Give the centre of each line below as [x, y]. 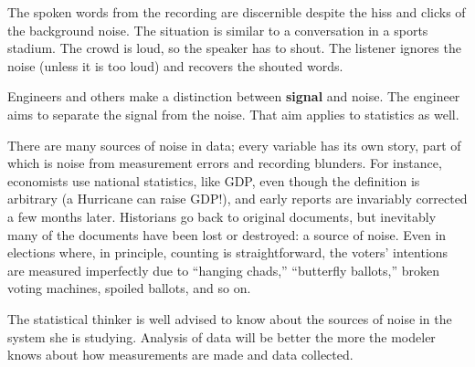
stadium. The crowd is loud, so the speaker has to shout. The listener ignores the [234, 48]
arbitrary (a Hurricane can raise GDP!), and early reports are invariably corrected [237, 199]
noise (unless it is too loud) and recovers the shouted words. [175, 65]
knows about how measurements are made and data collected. [180, 355]
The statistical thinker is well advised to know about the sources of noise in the [230, 318]
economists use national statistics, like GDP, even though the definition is [214, 180]
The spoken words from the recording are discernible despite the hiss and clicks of [237, 12]
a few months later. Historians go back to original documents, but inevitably [222, 216]
